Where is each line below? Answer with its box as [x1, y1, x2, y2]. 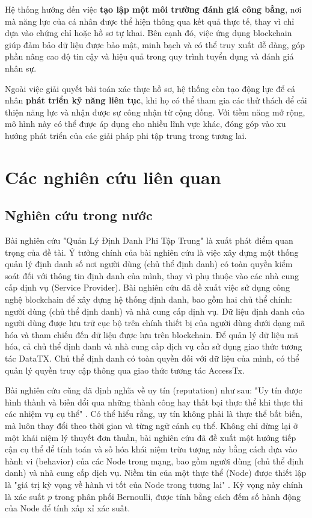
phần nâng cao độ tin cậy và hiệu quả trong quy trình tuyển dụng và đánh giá [5, 50, 294, 63]
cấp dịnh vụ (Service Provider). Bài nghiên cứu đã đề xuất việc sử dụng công [5, 281, 290, 294]
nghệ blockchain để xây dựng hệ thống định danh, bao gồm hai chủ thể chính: [5, 293, 293, 306]
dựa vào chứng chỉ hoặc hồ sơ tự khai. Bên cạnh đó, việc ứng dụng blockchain [5, 26, 292, 39]
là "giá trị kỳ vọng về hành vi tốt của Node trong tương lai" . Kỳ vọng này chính [5, 478, 303, 490]
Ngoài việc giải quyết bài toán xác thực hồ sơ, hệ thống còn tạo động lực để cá [5, 82, 296, 94]
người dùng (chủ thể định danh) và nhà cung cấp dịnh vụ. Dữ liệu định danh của [5, 304, 305, 317]
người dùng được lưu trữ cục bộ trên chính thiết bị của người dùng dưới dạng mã [5, 316, 305, 329]
